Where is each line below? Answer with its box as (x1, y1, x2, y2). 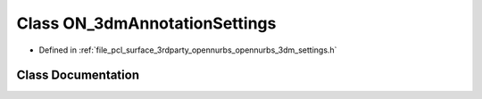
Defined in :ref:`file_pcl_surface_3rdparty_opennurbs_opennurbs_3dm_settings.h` (38, 45, 337, 55)
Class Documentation (16, 68, 140, 83)
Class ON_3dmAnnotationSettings (16, 13, 277, 33)
